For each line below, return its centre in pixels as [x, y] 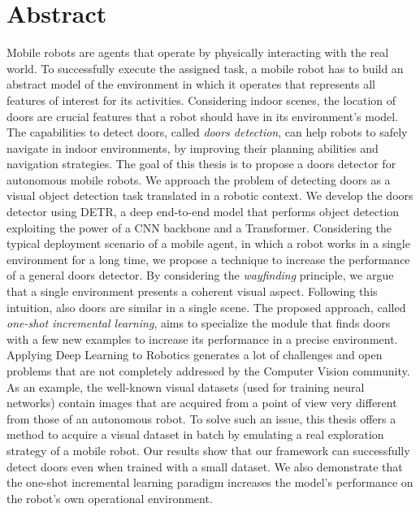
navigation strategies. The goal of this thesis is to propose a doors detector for [201, 164]
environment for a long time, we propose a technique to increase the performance [208, 259]
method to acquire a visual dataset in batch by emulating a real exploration [195, 434]
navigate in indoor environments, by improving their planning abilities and [193, 148]
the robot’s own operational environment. [110, 498]
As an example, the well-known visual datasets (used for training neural [186, 386]
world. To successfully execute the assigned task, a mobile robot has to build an [205, 68]
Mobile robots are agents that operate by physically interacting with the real [198, 52]
